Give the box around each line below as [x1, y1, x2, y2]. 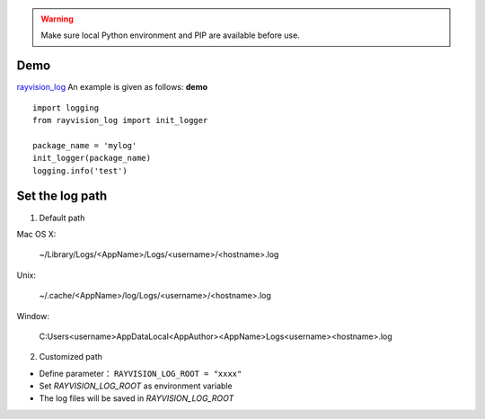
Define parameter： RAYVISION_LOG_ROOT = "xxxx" [39, 368, 242, 379]
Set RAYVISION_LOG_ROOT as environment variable [39, 380, 233, 391]
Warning [40, 13, 74, 24]
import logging [32, 103, 100, 112]
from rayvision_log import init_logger [32, 115, 208, 126]
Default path [39, 212, 85, 223]
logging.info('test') [32, 165, 128, 175]
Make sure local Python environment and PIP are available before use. [40, 30, 300, 40]
